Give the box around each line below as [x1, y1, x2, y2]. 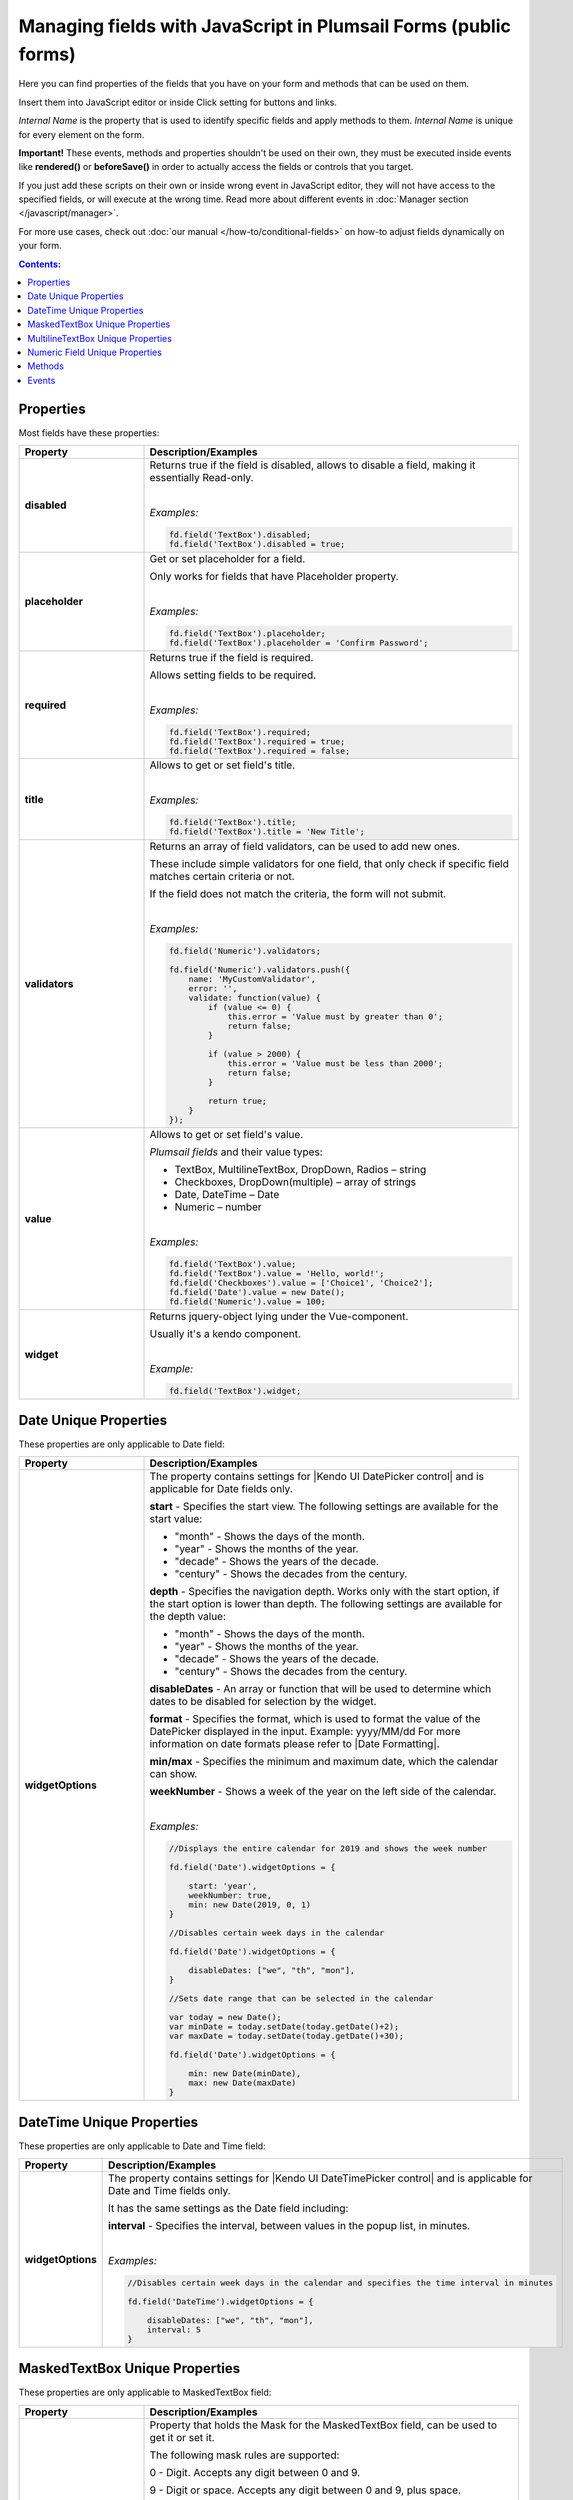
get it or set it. [149, 2430, 215, 2444]
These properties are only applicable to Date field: [18, 1438, 225, 1450]
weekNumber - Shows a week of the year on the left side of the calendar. [149, 1785, 497, 1799]
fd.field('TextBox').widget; [168, 1385, 302, 1396]
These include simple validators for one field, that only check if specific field [149, 857, 509, 871]
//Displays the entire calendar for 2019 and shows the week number [168, 1843, 488, 1854]
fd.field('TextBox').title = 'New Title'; [168, 826, 365, 837]
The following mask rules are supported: [149, 2448, 340, 2462]
